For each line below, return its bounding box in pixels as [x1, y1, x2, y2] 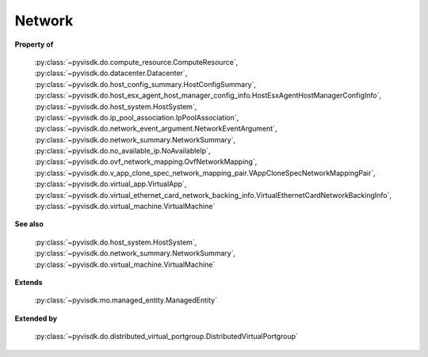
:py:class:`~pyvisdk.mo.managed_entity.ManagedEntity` [34, 295, 218, 305]
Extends [14, 277, 43, 287]
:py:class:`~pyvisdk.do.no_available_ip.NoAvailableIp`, [34, 146, 211, 156]
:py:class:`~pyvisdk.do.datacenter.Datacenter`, [34, 68, 188, 78]
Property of [14, 40, 54, 49]
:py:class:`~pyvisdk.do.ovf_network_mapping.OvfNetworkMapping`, [34, 157, 258, 166]
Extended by [14, 313, 58, 323]
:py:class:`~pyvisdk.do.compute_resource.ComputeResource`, [34, 57, 239, 66]
